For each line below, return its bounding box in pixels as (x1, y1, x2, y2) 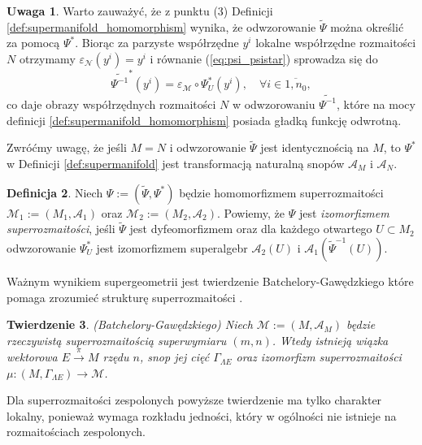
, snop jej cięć (139, 348, 210, 365)
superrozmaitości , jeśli (7, 220, 115, 237)
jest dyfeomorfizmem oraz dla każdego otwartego (129, 220, 372, 237)
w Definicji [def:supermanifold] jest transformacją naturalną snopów (7, 154, 345, 171)
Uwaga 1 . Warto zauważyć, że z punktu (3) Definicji (7, 2, 273, 19)
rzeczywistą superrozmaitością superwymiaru (7, 331, 227, 348)
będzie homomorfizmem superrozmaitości (179, 184, 384, 201)
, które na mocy (337, 95, 415, 112)
